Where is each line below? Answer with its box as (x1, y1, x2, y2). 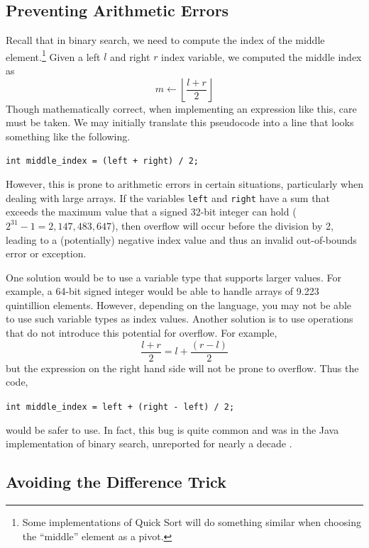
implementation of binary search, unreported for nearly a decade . (6, 436, 292, 451)
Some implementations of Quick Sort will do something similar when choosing (22, 514, 361, 529)
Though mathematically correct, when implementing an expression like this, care (6, 101, 357, 116)
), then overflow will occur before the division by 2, (111, 218, 334, 233)
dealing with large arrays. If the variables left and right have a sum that (6, 190, 330, 205)
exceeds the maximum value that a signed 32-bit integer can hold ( (6, 204, 297, 219)
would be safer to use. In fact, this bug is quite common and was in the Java (6, 422, 339, 437)
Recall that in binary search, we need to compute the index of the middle (6, 33, 325, 47)
